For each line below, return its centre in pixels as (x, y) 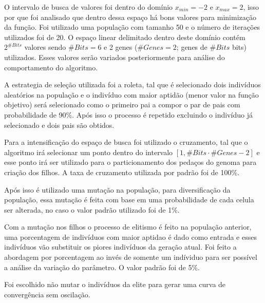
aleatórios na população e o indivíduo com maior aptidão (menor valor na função (131, 94)
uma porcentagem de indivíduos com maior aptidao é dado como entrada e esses (130, 236)
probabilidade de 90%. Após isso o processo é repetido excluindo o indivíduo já (128, 114)
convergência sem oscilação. (47, 294)
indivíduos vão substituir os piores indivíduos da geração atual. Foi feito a (120, 247)
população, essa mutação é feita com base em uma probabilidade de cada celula (129, 200)
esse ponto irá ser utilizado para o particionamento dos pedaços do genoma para (130, 162)
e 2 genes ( (121, 47)
